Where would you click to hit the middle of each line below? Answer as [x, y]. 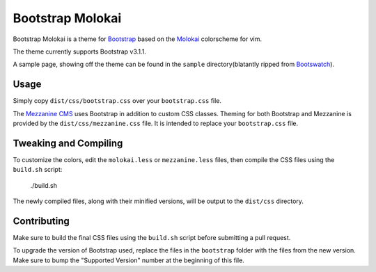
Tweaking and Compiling [68, 143]
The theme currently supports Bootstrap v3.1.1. [79, 51]
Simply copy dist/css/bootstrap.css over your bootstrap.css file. [117, 101]
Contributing [41, 221]
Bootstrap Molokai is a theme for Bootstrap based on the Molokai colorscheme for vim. [138, 39]
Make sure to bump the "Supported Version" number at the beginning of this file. [129, 260]
